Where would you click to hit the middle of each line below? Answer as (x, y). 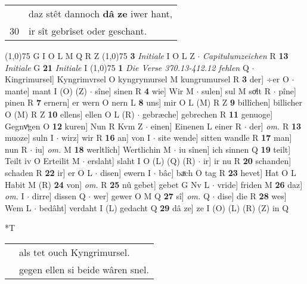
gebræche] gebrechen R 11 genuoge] (208, 114)
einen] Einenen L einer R (196, 126)
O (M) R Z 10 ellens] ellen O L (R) (70, 114)
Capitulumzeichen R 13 (246, 55)
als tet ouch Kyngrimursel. (75, 252)
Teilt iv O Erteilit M (42, 161)
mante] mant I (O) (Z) (46, 90)
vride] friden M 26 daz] (260, 184)
